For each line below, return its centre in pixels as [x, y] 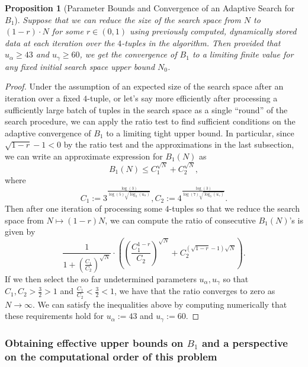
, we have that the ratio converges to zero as [195, 291]
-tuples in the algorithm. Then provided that [201, 42]
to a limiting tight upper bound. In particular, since [200, 133]
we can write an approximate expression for [84, 156]
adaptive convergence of [48, 133]
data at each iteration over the [60, 42]
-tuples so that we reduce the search [234, 208]
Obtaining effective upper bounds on [94, 342]
